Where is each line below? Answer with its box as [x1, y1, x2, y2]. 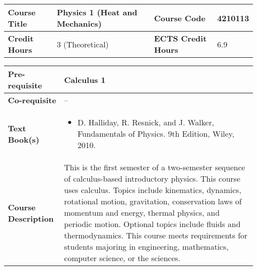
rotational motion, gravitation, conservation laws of [64, 195, 242, 207]
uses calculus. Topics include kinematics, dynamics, [64, 184, 242, 195]
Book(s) [8, 133, 40, 145]
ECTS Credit [154, 33, 207, 44]
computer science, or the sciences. [64, 252, 180, 264]
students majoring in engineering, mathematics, [64, 241, 229, 252]
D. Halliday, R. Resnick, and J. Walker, [77, 116, 214, 128]
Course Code [154, 12, 206, 24]
